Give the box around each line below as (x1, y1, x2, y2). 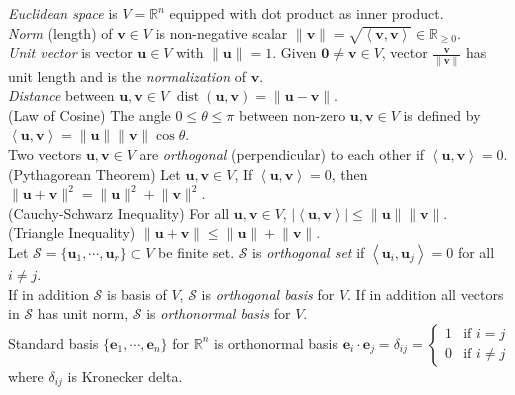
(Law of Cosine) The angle (8, 104, 171, 125)
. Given (272, 42, 317, 63)
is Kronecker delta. (67, 365, 183, 386)
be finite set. (158, 242, 235, 263)
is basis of (107, 283, 167, 304)
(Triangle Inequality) (8, 222, 136, 243)
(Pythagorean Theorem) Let (8, 163, 181, 184)
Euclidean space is (8, 3, 118, 23)
